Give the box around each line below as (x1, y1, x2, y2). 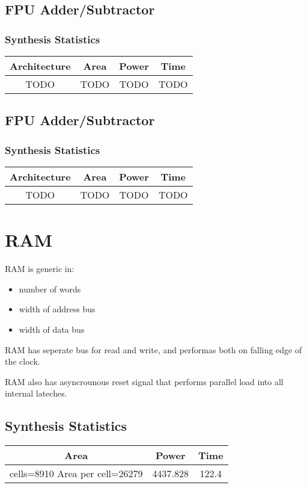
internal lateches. (5, 387, 67, 400)
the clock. (5, 355, 40, 368)
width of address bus (19, 303, 96, 315)
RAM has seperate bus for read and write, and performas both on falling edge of (5, 343, 302, 356)
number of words (19, 282, 81, 295)
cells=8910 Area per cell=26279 (10, 466, 143, 481)
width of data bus (19, 323, 85, 335)
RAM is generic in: (5, 262, 74, 275)
